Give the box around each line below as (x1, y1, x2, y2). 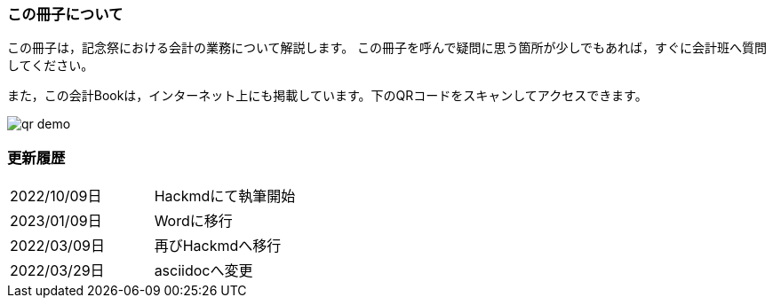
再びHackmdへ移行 (154, 237, 282, 255)
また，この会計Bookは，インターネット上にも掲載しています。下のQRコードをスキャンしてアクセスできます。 (7, 88, 648, 104)
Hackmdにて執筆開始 (154, 187, 296, 206)
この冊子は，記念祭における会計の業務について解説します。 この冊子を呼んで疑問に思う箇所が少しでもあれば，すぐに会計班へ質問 (7, 40, 767, 56)
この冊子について (7, 5, 124, 23)
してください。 (7, 58, 94, 74)
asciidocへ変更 (154, 262, 253, 280)
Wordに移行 (154, 212, 233, 231)
